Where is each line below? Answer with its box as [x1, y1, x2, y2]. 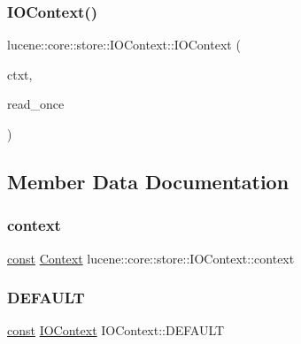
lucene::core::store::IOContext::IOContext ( [7, 35, 241, 54]
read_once [7, 95, 65, 113]
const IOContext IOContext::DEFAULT [7, 321, 225, 340]
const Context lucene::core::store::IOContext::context [7, 248, 295, 267]
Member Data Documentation [7, 167, 289, 195]
